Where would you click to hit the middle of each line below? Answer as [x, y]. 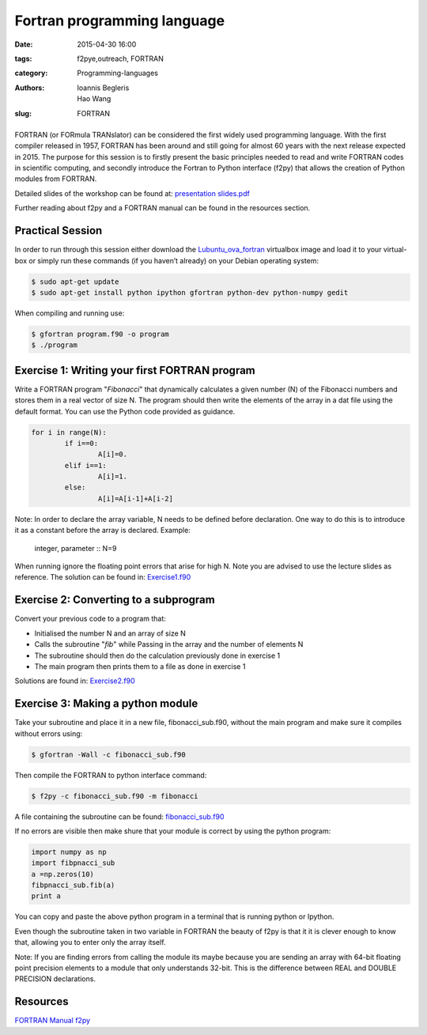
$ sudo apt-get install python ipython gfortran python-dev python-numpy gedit [190, 292]
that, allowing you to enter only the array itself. [90, 942]
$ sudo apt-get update [75, 281]
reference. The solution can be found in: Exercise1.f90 [103, 577]
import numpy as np [69, 852]
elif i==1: [85, 465]
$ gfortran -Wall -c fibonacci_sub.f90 [108, 754]
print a [46, 896]
